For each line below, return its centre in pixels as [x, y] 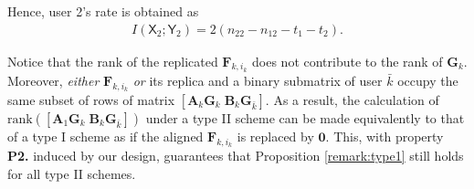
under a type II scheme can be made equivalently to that [305, 118]
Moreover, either [53, 80]
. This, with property [384, 136]
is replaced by [275, 136]
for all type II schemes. [72, 173]
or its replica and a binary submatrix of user [258, 80]
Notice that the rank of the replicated [113, 61]
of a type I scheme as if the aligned [105, 136]
